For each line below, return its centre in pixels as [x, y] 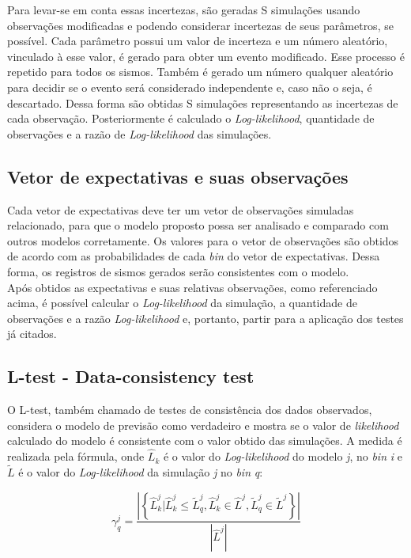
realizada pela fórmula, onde [76, 456]
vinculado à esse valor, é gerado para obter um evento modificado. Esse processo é [206, 56]
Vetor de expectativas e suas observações [178, 176]
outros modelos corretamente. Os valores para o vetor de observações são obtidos [203, 240]
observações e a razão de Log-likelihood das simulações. [140, 133]
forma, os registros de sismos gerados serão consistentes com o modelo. [178, 271]
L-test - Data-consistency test [131, 376]
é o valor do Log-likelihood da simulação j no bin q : [141, 471]
